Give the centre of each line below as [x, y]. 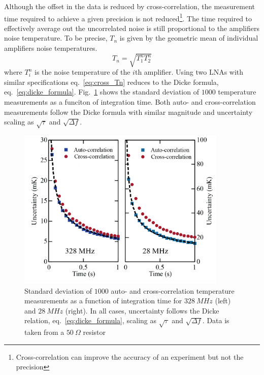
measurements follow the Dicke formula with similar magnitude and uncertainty [128, 112]
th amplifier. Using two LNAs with [189, 72]
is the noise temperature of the [82, 72]
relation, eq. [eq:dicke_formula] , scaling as [91, 320]
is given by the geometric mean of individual [189, 38]
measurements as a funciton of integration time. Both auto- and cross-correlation [130, 101]
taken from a [44, 332]
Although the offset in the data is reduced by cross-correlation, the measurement [130, 6]
